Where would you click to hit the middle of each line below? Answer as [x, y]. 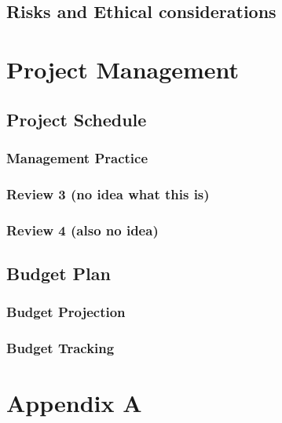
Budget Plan [59, 273]
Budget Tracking [60, 348]
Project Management [123, 69]
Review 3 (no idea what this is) [108, 193]
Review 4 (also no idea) [82, 230]
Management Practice [77, 157]
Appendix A [74, 403]
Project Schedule [77, 119]
